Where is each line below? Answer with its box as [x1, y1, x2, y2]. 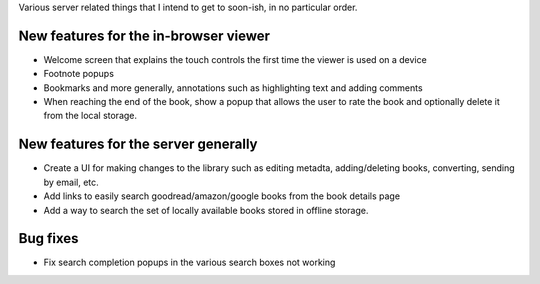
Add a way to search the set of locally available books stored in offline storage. [43, 204, 369, 216]
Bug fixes [18, 230, 79, 247]
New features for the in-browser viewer [18, 27, 270, 44]
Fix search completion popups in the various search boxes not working [43, 256, 336, 269]
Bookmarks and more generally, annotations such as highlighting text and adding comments [43, 81, 424, 94]
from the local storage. [43, 110, 138, 122]
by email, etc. [43, 176, 99, 188]
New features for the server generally [18, 136, 258, 153]
